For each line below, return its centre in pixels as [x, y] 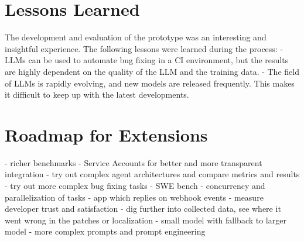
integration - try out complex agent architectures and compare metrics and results [152, 174]
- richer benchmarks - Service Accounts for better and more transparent [134, 162]
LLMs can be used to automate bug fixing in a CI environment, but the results [147, 60]
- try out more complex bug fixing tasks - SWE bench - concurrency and [135, 185]
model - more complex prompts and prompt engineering [105, 231]
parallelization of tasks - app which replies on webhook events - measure [134, 197]
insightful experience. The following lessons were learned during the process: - [144, 48]
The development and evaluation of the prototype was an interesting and [136, 37]
